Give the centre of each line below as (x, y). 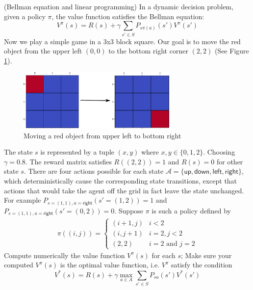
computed (19, 265)
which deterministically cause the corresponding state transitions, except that (121, 181)
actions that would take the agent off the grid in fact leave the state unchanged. (124, 190)
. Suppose (129, 210)
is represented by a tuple (77, 152)
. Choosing (219, 152)
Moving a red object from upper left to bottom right (102, 135)
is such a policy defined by (191, 210)
